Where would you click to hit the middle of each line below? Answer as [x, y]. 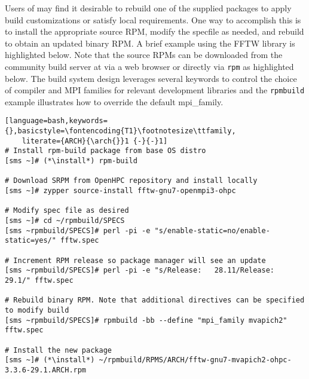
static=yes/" [30, 241]
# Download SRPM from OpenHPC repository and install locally [131, 181]
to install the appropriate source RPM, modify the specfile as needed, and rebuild [154, 31]
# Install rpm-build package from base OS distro [105, 151]
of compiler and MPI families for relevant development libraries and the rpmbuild [155, 90]
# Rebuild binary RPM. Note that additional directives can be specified [155, 300]
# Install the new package [58, 350]
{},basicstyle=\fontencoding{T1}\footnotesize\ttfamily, [120, 131]
